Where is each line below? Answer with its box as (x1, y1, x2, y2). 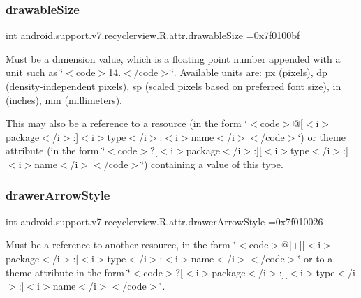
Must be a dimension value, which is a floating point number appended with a (6, 51, 341, 66)
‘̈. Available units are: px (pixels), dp (170, 65, 327, 80)
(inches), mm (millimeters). (6, 92, 123, 107)
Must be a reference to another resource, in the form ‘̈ (6, 237, 237, 252)
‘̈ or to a (297, 251, 333, 265)
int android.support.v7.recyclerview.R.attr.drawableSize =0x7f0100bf (6, 28, 300, 43)
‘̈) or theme (297, 129, 346, 144)
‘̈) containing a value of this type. (141, 156, 283, 171)
